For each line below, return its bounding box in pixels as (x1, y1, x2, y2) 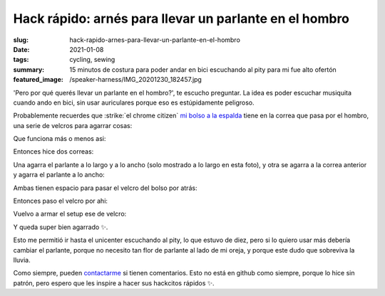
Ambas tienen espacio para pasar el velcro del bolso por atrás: (13, 184, 197, 192)
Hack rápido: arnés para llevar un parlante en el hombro (13, 11, 349, 26)
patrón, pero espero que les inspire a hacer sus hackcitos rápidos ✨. (13, 278, 215, 287)
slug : (13, 36, 29, 44)
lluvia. (13, 255, 31, 264)
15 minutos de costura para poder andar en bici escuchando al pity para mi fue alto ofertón (69, 65, 337, 74)
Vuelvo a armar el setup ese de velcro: (13, 210, 127, 218)
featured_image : (13, 75, 63, 84)
